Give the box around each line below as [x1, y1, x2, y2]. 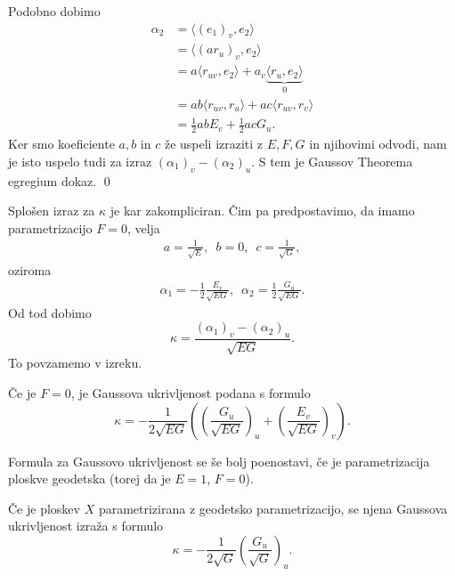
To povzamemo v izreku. [8, 353, 142, 372]
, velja [126, 218, 160, 237]
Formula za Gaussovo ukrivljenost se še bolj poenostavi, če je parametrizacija [8, 451, 430, 470]
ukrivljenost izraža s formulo [8, 516, 164, 535]
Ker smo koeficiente [8, 134, 115, 153]
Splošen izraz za [8, 201, 95, 220]
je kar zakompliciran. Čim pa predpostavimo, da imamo [110, 201, 415, 220]
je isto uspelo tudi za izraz [8, 151, 152, 170]
